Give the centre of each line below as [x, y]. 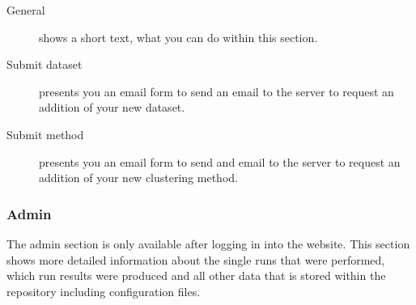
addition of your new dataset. [112, 107]
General [26, 10]
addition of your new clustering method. [138, 178]
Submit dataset [45, 64]
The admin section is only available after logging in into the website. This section [208, 243]
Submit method [45, 134]
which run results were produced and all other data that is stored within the [196, 275]
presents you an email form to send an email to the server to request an [216, 91]
